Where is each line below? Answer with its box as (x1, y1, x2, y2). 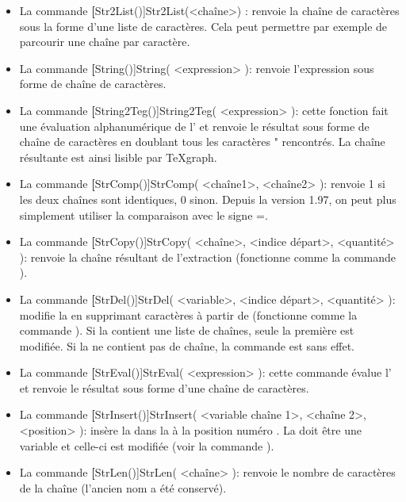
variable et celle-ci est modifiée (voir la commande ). (19, 437, 274, 454)
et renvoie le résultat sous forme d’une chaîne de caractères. (19, 379, 309, 396)
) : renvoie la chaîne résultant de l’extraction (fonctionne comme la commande (19, 248, 396, 265)
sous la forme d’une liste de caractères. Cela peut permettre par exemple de (19, 17, 388, 34)
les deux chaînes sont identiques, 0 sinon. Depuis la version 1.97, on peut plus (19, 190, 396, 207)
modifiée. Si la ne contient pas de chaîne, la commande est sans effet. (19, 337, 354, 354)
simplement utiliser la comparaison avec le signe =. (19, 206, 268, 223)
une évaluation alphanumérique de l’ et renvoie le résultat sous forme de (19, 117, 370, 134)
